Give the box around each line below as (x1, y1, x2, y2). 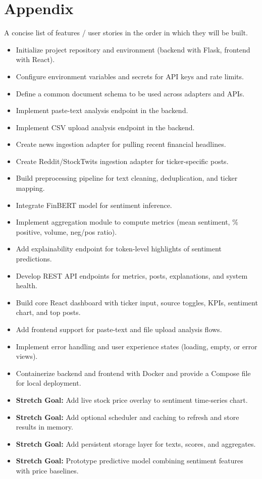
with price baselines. (16, 465, 79, 475)
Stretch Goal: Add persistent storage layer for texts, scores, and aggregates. (16, 438, 256, 449)
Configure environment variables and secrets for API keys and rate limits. (16, 71, 244, 81)
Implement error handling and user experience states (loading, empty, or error (16, 341, 257, 351)
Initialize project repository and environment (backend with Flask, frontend (16, 44, 250, 55)
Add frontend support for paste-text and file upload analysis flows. (16, 324, 222, 334)
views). (16, 351, 38, 361)
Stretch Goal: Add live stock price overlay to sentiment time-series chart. (16, 394, 248, 405)
